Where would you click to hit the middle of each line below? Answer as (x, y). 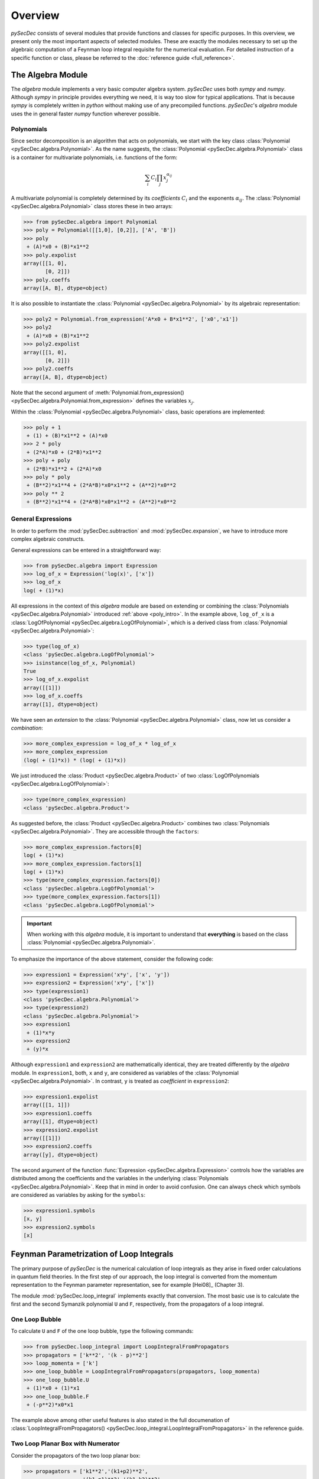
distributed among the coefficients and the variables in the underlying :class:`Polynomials (120, 1178)
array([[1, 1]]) (47, 1105)
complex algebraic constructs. (48, 539)
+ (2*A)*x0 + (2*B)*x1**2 (64, 452)
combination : (27, 728)
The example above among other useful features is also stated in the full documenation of (120, 1420)
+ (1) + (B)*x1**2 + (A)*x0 (67, 435)
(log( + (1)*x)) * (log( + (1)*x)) (75, 760)
